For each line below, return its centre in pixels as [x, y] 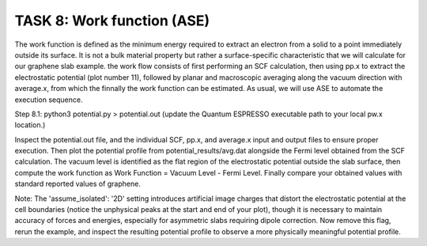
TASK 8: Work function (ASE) [112, 21]
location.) [30, 125]
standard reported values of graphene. [78, 184]
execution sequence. [49, 100]
